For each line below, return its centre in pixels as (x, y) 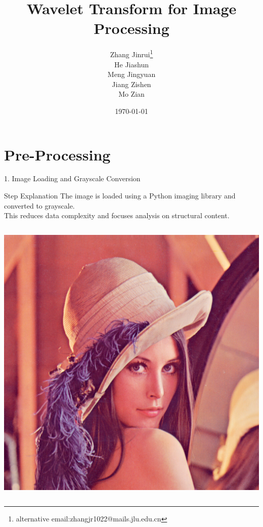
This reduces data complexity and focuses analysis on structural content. (117, 215)
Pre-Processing (57, 154)
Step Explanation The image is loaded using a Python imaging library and (120, 196)
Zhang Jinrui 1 (131, 53)
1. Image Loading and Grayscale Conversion (72, 178)
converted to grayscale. (39, 205)
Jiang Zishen (131, 84)
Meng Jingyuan (131, 74)
